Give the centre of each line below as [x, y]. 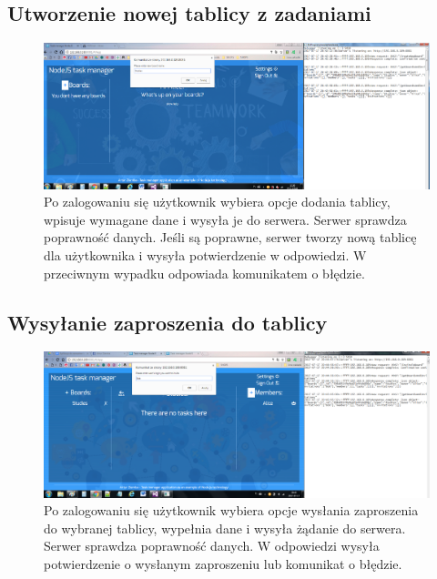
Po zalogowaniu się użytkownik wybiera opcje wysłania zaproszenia [231, 510]
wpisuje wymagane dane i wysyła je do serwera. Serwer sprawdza [225, 219]
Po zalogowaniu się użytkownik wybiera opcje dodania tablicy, [217, 202]
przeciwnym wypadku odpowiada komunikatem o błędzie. [204, 273]
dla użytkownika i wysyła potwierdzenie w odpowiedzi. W [205, 254]
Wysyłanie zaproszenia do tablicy [168, 322]
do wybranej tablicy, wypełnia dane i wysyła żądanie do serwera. [225, 528]
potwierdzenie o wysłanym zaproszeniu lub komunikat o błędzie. [223, 563]
